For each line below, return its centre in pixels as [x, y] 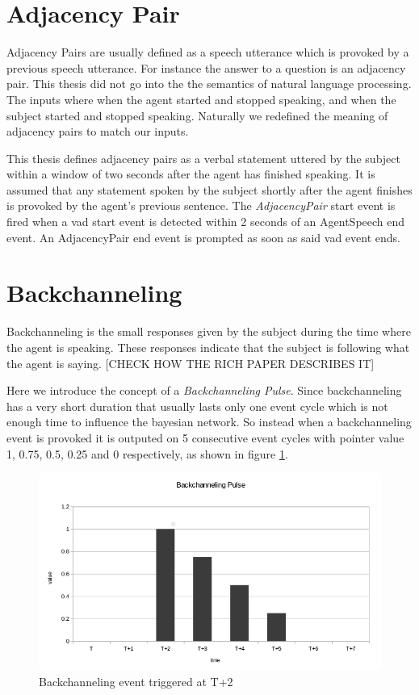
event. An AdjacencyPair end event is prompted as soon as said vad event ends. [203, 237]
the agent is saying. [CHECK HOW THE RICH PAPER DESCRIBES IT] [191, 363]
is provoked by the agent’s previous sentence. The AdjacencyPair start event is [201, 205]
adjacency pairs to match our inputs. [98, 131]
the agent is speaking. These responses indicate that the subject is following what [208, 347]
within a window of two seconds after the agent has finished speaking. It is [191, 174]
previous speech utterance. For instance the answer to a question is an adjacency [206, 67]
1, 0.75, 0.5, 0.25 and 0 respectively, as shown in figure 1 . [147, 453]
